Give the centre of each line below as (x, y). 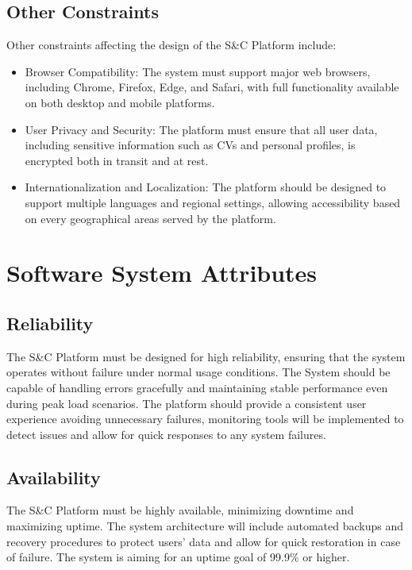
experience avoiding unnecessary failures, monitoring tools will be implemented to (205, 419)
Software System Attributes (162, 273)
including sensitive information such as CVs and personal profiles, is (190, 145)
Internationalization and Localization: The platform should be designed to (206, 187)
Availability (54, 477)
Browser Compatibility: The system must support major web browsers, (198, 71)
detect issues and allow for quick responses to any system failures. (166, 434)
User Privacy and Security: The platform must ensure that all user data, (201, 129)
